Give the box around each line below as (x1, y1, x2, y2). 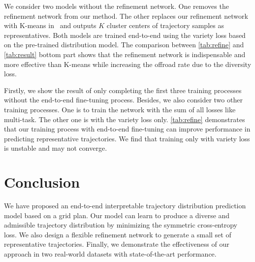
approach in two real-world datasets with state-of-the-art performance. (4, 249, 217, 259)
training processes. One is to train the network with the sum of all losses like (4, 104, 236, 114)
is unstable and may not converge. (4, 143, 107, 153)
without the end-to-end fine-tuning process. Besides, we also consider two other (4, 95, 243, 105)
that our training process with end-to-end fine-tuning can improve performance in (4, 124, 251, 134)
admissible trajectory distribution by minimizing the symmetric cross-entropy (4, 220, 237, 230)
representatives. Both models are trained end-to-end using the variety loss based (4, 30, 246, 40)
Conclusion (4, 172, 80, 192)
